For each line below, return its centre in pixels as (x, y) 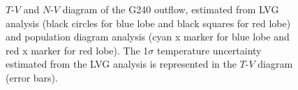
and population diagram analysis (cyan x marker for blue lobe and (148, 37)
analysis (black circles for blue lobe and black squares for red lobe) (148, 23)
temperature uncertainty (209, 50)
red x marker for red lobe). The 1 (77, 50)
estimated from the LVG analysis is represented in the (121, 64)
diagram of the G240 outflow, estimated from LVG (171, 9)
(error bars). (32, 77)
